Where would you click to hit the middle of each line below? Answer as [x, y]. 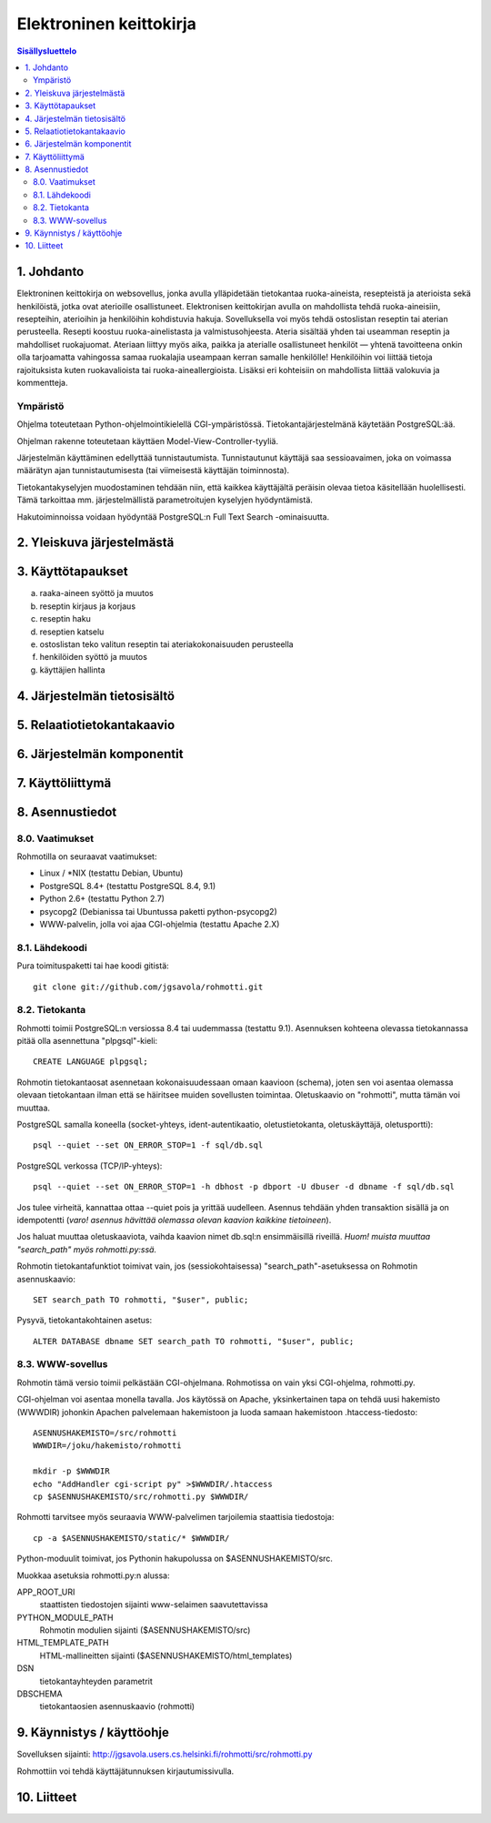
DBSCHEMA [40, 1694]
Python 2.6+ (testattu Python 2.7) [102, 899]
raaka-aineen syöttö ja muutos [97, 593]
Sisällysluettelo [47, 51]
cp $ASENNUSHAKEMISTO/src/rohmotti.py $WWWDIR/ [141, 1496]
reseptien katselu [72, 632]
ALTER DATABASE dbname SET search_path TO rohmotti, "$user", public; [194, 1341]
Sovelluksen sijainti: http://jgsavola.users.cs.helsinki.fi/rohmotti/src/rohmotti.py [165, 1754]
